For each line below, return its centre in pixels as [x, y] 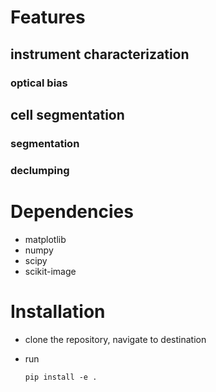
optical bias [39, 83]
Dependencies [72, 211]
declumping [40, 170]
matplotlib [45, 239]
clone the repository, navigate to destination [115, 339]
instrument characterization [100, 54]
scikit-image [50, 271]
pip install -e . [61, 377]
